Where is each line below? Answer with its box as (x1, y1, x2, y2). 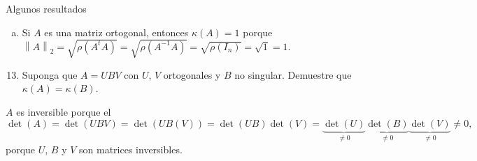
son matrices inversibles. (79, 141, 183, 156)
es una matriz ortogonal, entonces (44, 24, 189, 39)
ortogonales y (163, 67, 221, 82)
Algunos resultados (6, 1, 87, 15)
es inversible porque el (16, 104, 111, 118)
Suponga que (22, 67, 78, 82)
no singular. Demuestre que (234, 67, 352, 82)
